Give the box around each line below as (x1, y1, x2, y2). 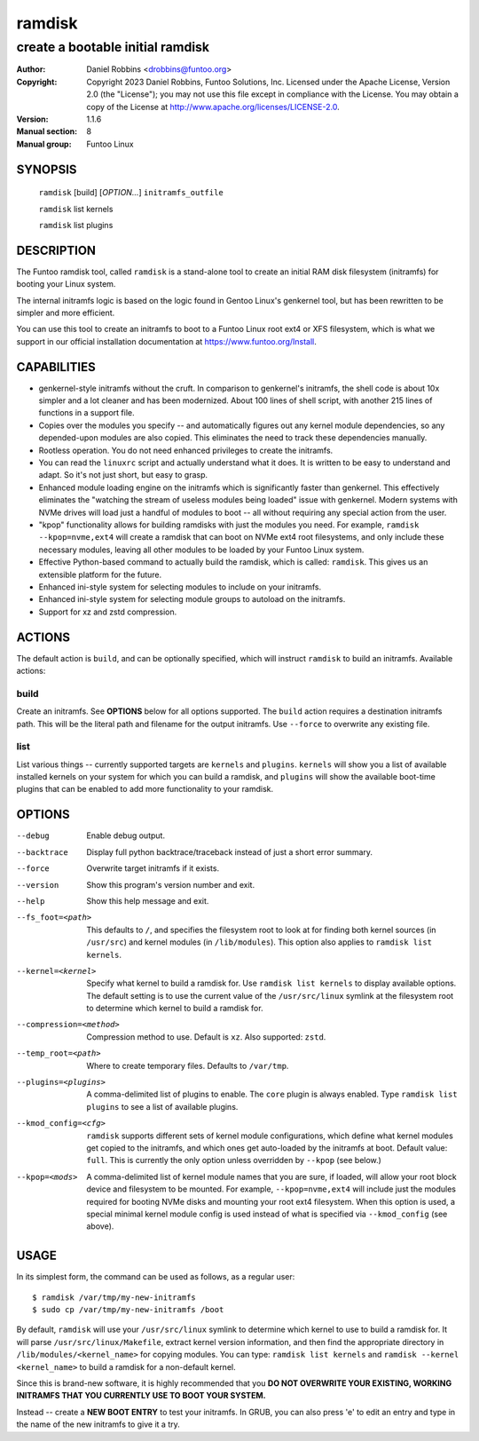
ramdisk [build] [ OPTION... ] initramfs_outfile (38, 187, 224, 198)
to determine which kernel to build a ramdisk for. (86, 1003, 263, 1014)
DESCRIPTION (16, 242, 97, 257)
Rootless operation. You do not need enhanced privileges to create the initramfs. (38, 445, 334, 455)
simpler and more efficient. (16, 307, 115, 318)
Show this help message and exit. (86, 895, 209, 906)
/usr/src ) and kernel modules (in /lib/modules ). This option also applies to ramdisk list (86, 937, 433, 947)
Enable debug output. (86, 830, 166, 841)
